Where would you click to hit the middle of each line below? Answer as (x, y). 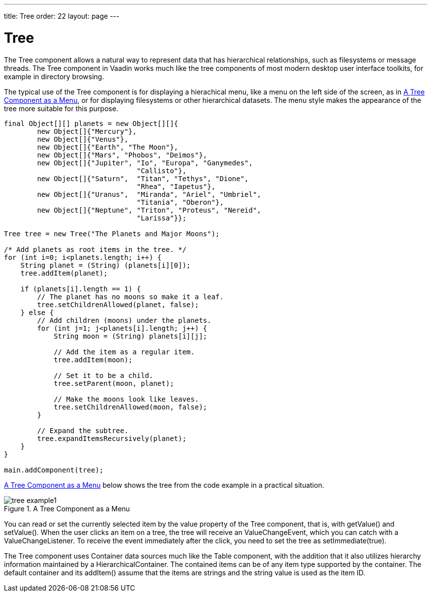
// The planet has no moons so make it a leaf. (130, 297)
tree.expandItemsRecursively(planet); (112, 438)
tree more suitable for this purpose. (61, 108)
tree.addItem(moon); (93, 360)
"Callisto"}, (161, 171)
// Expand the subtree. (83, 430)
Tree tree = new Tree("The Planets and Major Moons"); (112, 234)
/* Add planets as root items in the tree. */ (95, 249)
